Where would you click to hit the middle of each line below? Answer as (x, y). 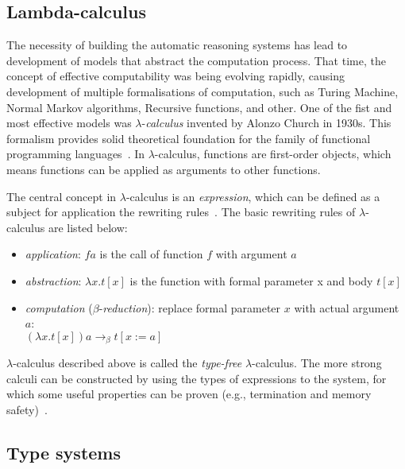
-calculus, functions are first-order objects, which (273, 154)
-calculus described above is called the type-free (127, 363)
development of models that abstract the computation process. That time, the (196, 60)
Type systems (64, 452)
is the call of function (151, 254)
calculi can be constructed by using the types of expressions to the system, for (197, 378)
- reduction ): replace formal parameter (190, 307)
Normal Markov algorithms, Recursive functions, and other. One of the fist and (199, 107)
